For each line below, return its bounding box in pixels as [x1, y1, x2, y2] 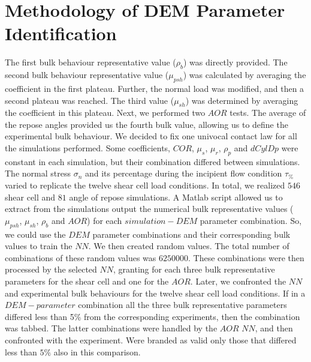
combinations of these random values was [5, 251, 156, 264]
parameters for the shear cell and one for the [5, 275, 169, 288]
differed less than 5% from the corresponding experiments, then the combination [5, 310, 300, 322]
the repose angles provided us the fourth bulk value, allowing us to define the [5, 118, 288, 130]
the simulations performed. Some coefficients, [5, 142, 171, 154]
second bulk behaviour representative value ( [5, 68, 169, 81]
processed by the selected [5, 263, 97, 276]
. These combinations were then [188, 251, 304, 264]
